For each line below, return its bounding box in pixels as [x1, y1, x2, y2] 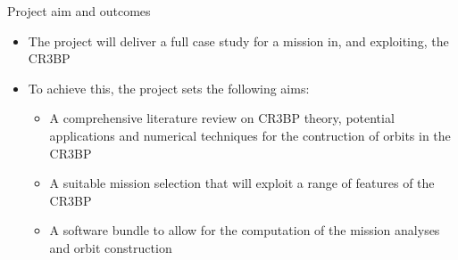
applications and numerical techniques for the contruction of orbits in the [49, 126, 451, 144]
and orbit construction [49, 238, 172, 256]
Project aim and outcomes [7, 2, 151, 20]
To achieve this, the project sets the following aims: [28, 78, 310, 97]
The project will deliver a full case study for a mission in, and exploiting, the [28, 31, 449, 50]
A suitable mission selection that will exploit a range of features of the [49, 174, 435, 192]
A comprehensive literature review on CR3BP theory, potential [49, 109, 395, 127]
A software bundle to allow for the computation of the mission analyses [49, 221, 440, 240]
